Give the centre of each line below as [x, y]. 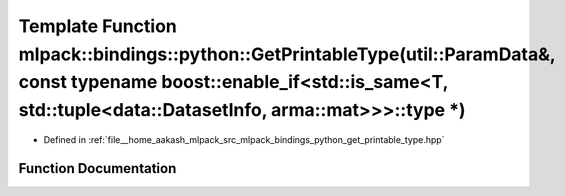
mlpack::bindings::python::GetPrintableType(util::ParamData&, [287, 54]
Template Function [97, 26]
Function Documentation [97, 168]
